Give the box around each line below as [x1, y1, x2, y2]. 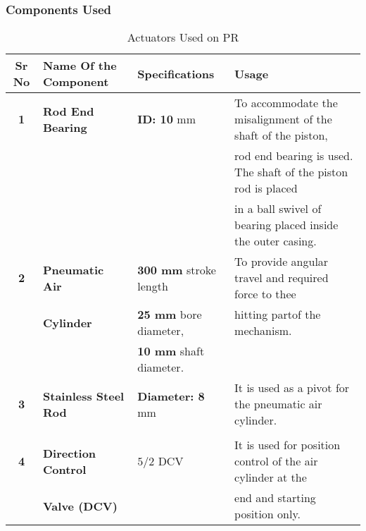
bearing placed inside [234, 216, 339, 233]
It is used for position [234, 437, 341, 453]
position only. [234, 506, 301, 523]
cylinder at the [234, 469, 307, 486]
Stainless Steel [43, 387, 125, 404]
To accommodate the [234, 94, 338, 111]
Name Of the [43, 57, 117, 74]
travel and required [234, 269, 329, 286]
